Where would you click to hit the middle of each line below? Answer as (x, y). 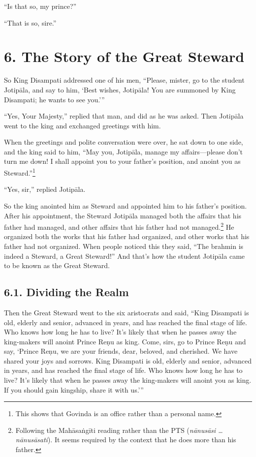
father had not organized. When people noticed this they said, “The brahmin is (124, 246)
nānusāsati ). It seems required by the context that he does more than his (126, 440)
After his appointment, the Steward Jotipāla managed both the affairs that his (123, 215)
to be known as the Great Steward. (57, 265)
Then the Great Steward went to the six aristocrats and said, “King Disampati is (127, 312)
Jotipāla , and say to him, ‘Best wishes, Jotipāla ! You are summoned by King (120, 89)
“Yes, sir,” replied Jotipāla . (45, 189)
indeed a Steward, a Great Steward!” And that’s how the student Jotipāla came (125, 256)
